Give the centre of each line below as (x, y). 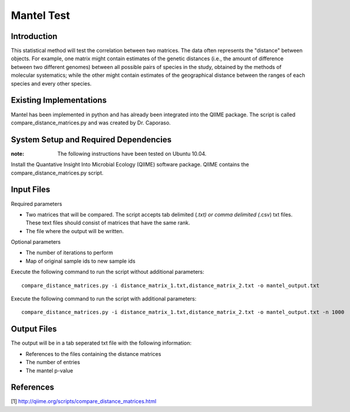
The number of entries (53, 362)
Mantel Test (40, 15)
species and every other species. (51, 83)
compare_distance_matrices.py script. (57, 173)
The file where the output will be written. (75, 231)
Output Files (34, 329)
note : (18, 153)
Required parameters (37, 204)
